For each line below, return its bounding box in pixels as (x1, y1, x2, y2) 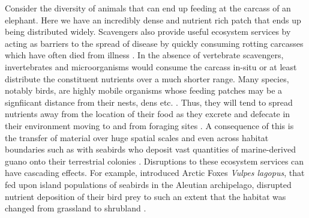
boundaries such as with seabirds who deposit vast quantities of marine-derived (5, 143, 296, 156)
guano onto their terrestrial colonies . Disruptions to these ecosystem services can (5, 154, 304, 167)
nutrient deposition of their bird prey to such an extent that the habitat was (5, 190, 286, 202)
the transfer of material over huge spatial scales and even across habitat (5, 131, 269, 144)
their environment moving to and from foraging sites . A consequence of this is (5, 119, 294, 132)
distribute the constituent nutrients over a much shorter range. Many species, (5, 72, 289, 85)
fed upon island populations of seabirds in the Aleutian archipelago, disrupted (5, 178, 292, 190)
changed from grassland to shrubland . (5, 202, 146, 214)
